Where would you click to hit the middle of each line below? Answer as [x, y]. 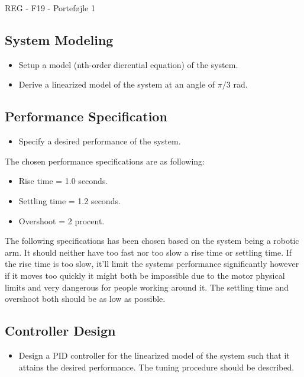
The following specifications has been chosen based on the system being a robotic [152, 241]
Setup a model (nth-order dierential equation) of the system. [128, 64]
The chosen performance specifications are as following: [105, 161]
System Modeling [59, 39]
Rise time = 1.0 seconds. [63, 181]
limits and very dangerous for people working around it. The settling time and [147, 287]
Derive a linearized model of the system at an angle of [117, 84]
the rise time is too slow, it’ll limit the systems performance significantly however [152, 264]
